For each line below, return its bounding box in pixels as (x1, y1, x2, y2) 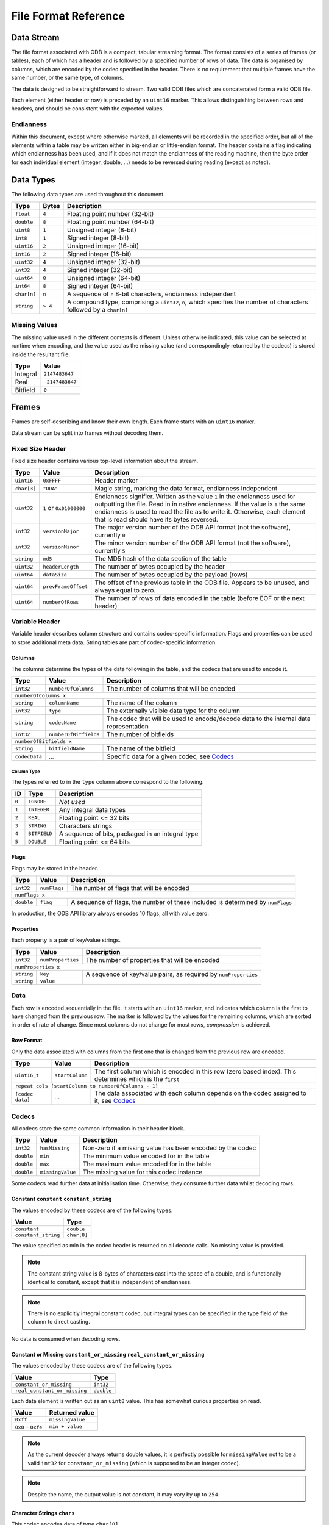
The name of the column (107, 698, 177, 707)
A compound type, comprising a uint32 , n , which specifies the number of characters (67, 298, 308, 306)
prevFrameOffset (43, 583, 88, 590)
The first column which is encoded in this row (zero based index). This (94, 1067, 297, 1076)
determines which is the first (94, 1075, 180, 1083)
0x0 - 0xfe (15, 1422, 43, 1430)
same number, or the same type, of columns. (11, 74, 124, 82)
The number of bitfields (107, 730, 174, 739)
